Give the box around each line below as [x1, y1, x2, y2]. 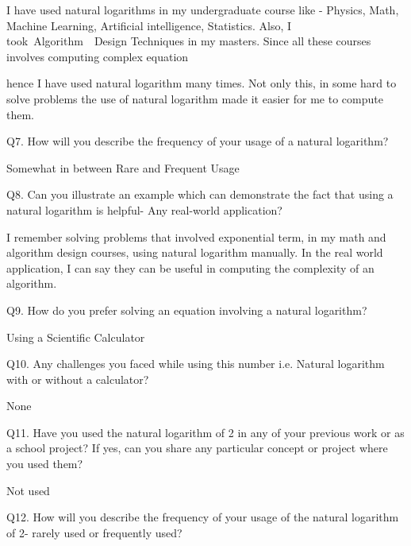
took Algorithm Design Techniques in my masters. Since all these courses [6, 33, 371, 49]
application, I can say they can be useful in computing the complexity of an [6, 259, 375, 276]
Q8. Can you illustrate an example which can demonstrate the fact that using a [6, 186, 394, 203]
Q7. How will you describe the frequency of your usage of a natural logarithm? [6, 133, 389, 149]
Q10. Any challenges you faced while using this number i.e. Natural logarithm [6, 355, 385, 372]
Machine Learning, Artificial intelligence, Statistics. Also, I [6, 17, 292, 33]
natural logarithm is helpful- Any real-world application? [6, 201, 282, 218]
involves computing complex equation [6, 48, 189, 64]
